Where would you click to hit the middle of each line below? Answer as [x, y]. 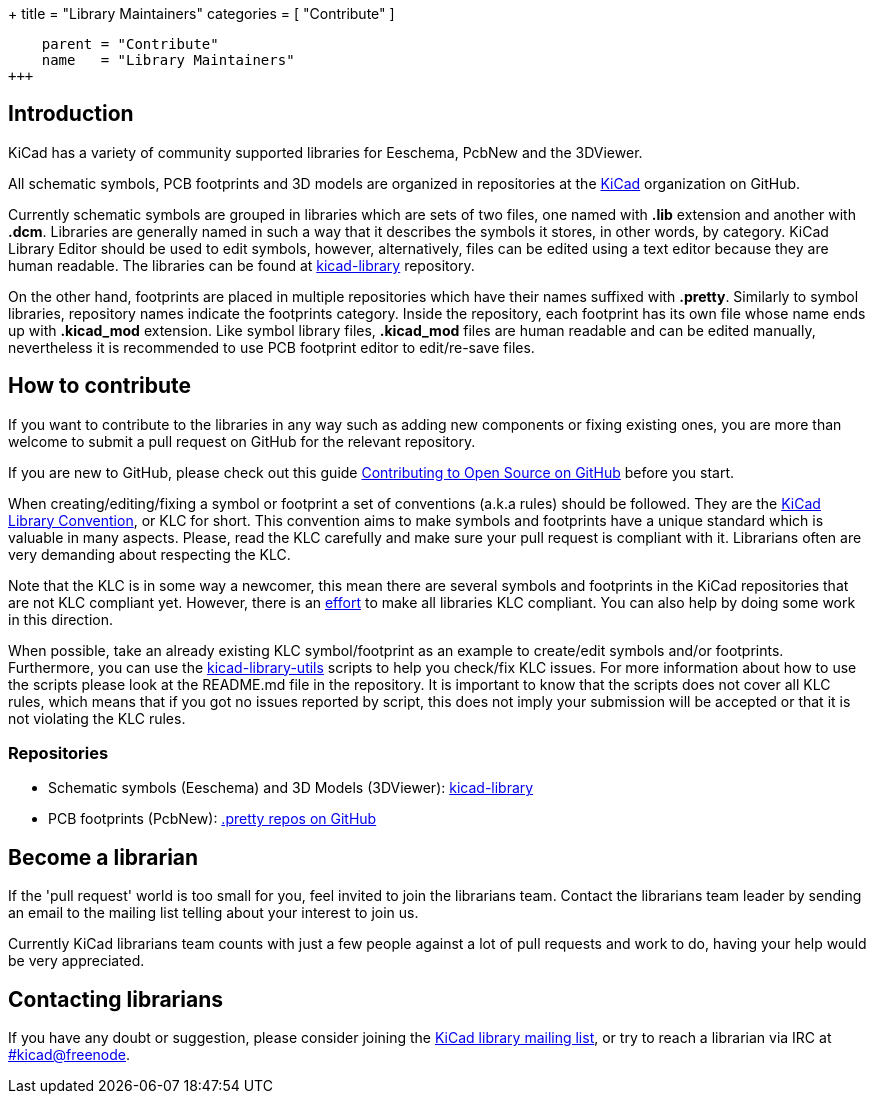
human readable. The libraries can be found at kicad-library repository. [241, 265]
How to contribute [100, 386]
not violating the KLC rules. [97, 718]
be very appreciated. [76, 961]
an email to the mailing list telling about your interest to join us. [213, 913]
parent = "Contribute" [130, 44]
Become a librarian [103, 857]
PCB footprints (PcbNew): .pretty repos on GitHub [212, 819]
